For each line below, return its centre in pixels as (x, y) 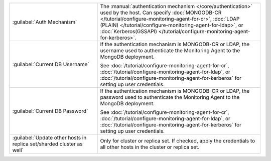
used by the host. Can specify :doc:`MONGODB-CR (161, 13)
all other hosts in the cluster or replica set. (150, 147)
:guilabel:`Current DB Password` (50, 111)
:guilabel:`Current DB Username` (51, 64)
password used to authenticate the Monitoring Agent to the (170, 97)
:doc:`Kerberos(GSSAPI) (129, 31)
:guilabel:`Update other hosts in (49, 138)
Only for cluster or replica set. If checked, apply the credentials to (178, 141)
